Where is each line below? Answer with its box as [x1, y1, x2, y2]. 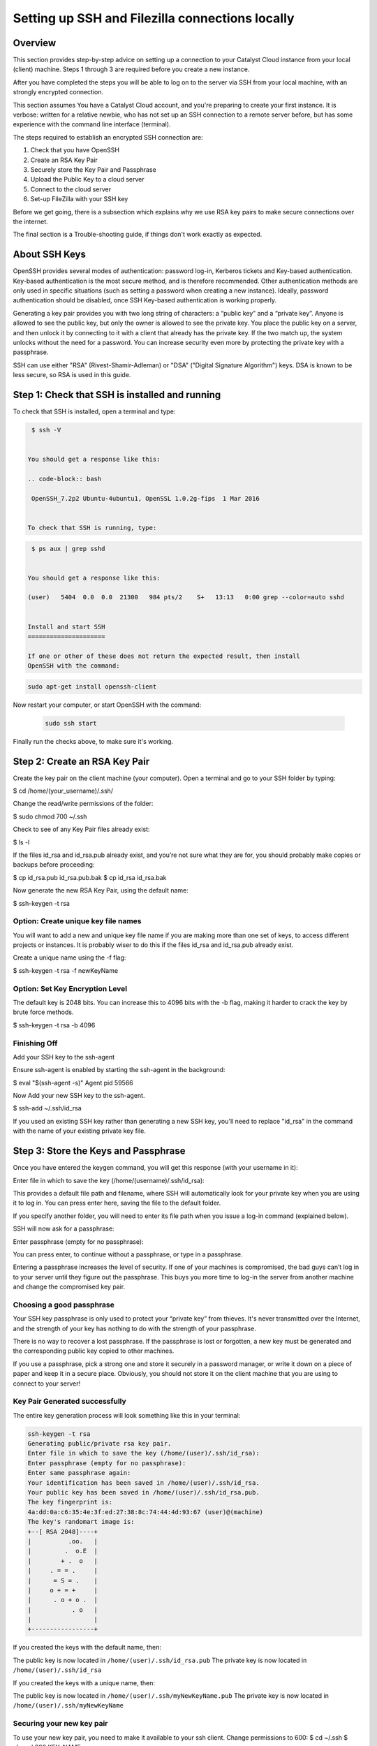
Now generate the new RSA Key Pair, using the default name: [13, 886, 188, 895]
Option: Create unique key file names [13, 916, 142, 926]
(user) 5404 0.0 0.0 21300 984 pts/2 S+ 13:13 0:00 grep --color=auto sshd [27, 594, 345, 601]
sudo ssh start [45, 719, 97, 727]
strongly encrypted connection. [13, 88, 104, 96]
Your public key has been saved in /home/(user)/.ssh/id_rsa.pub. [27, 1488, 260, 1497]
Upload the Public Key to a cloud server [30, 175, 145, 184]
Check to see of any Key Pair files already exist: [13, 825, 150, 834]
